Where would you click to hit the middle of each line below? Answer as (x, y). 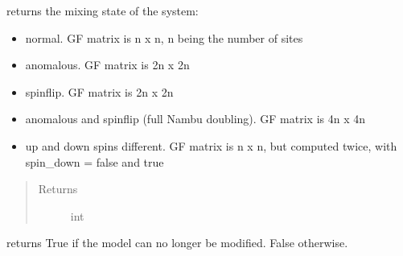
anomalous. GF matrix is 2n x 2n (107, 65)
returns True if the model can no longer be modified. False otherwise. (177, 243)
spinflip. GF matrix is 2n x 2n (99, 91)
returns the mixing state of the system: (103, 10)
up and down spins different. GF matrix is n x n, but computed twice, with (211, 145)
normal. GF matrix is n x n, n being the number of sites (164, 37)
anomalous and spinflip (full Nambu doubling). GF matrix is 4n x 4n (195, 119)
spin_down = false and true (95, 161)
